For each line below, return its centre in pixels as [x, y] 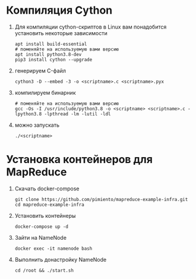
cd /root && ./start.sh [44, 270]
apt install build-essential [51, 44]
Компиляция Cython [59, 10]
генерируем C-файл [40, 70]
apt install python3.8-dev [48, 54]
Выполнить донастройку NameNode [61, 259]
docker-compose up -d [41, 227]
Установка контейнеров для [80, 160]
